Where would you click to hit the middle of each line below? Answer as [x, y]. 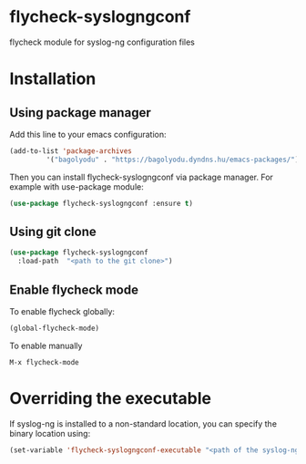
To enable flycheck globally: [62, 311]
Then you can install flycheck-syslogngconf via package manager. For [141, 177]
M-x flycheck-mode [44, 362]
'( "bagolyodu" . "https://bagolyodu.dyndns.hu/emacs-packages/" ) [173, 160]
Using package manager [81, 113]
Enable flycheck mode [74, 289]
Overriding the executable [111, 398]
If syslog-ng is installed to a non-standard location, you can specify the [143, 423]
